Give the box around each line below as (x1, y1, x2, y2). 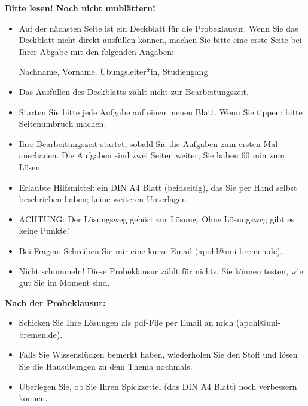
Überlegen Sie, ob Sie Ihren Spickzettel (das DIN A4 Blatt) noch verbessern (19, 380, 297, 392)
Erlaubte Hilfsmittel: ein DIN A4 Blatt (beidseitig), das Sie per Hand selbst (19, 181, 297, 193)
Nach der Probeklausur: (5, 296, 106, 309)
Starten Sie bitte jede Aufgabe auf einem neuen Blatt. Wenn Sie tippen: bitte (19, 105, 303, 118)
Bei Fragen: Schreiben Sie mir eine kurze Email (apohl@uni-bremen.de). (19, 244, 283, 257)
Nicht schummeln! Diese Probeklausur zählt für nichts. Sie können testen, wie (19, 264, 303, 277)
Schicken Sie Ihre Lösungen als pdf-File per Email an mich (19, 316, 234, 329)
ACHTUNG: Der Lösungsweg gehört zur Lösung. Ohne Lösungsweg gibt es (19, 212, 295, 225)
